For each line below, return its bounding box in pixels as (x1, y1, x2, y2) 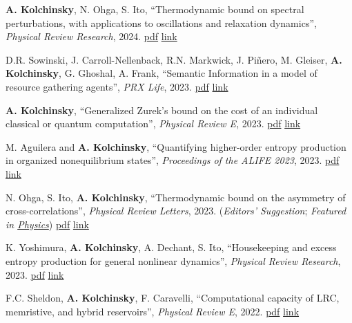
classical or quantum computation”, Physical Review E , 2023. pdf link (6, 116, 301, 131)
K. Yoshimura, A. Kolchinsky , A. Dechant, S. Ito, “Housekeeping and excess (6, 240, 337, 255)
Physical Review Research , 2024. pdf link (6, 29, 177, 44)
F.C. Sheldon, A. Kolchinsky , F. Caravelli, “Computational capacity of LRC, (6, 290, 340, 305)
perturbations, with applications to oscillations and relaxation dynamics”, (6, 15, 317, 30)
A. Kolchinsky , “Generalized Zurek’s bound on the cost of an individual (6, 102, 318, 117)
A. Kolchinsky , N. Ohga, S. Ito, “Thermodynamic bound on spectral (6, 2, 304, 16)
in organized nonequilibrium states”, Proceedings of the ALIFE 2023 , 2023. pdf (6, 153, 340, 167)
